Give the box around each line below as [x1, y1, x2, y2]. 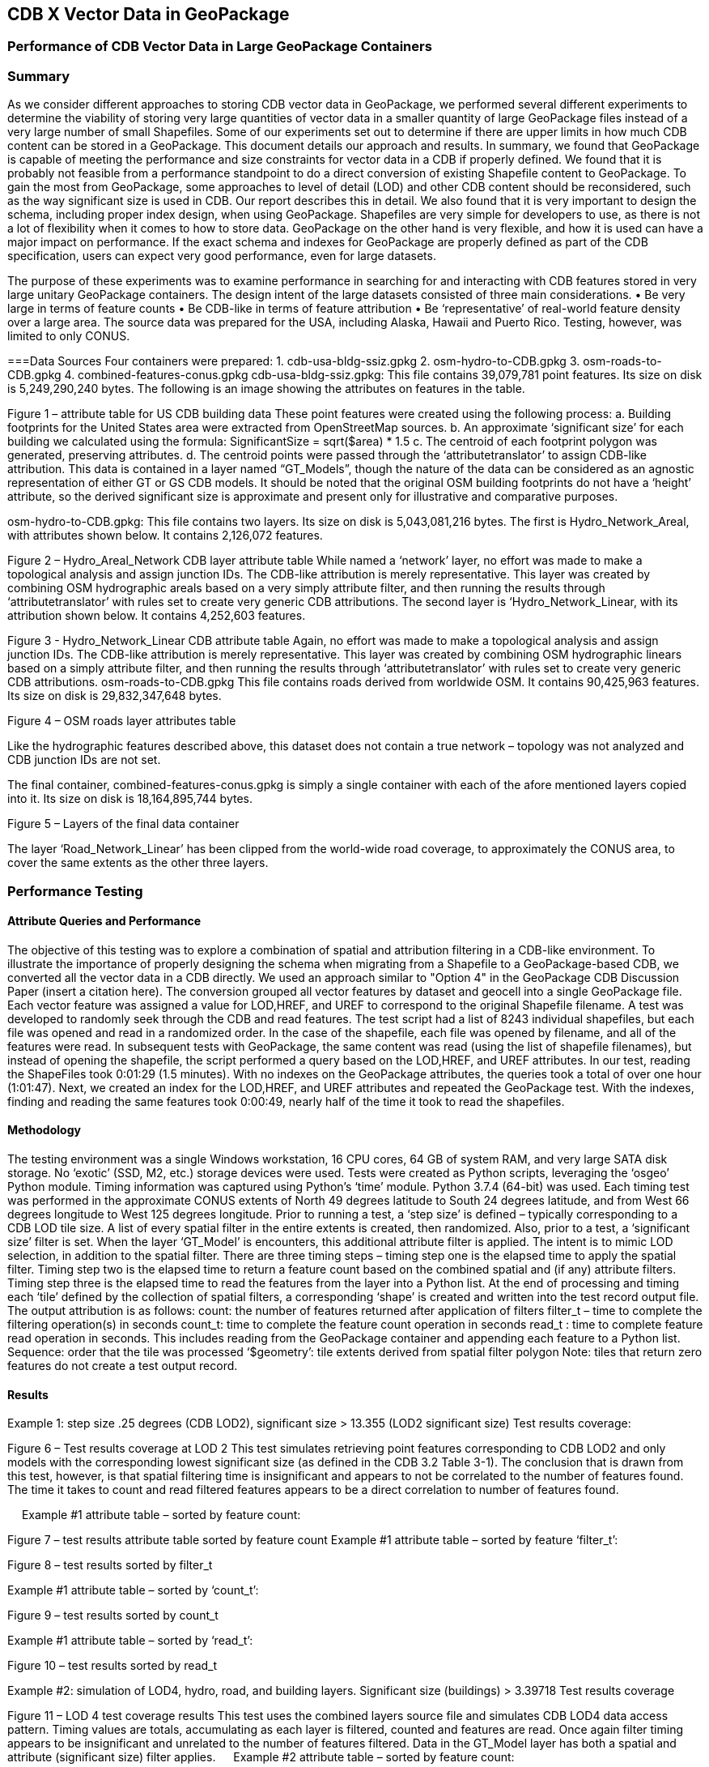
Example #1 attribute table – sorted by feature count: [21, 1508, 301, 1522]
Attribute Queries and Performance [7, 914, 202, 928]
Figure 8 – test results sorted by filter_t [7, 1558, 213, 1573]
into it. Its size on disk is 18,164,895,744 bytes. [7, 792, 253, 806]
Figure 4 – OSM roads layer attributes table [7, 714, 236, 728]
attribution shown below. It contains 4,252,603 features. [7, 608, 306, 623]
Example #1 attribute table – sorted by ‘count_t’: [7, 1583, 259, 1598]
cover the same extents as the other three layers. [7, 856, 269, 870]
